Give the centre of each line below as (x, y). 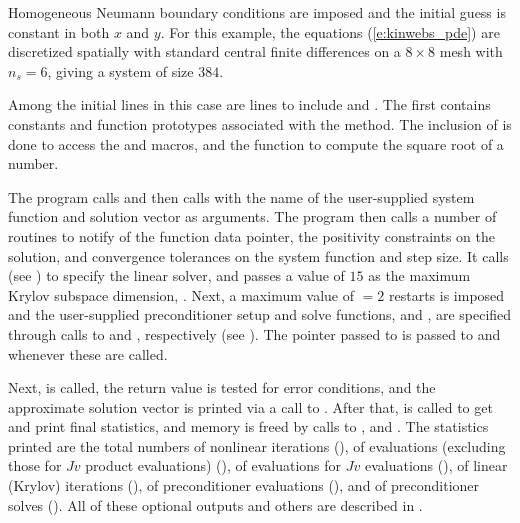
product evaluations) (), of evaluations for (213, 465)
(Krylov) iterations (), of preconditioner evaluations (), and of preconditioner (244, 485)
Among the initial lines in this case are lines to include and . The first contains (249, 104)
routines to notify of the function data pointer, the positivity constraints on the (251, 235)
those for (35, 465)
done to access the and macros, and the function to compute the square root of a (256, 143)
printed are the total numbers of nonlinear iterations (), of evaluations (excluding (257, 445)
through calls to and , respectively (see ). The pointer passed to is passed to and (254, 333)
